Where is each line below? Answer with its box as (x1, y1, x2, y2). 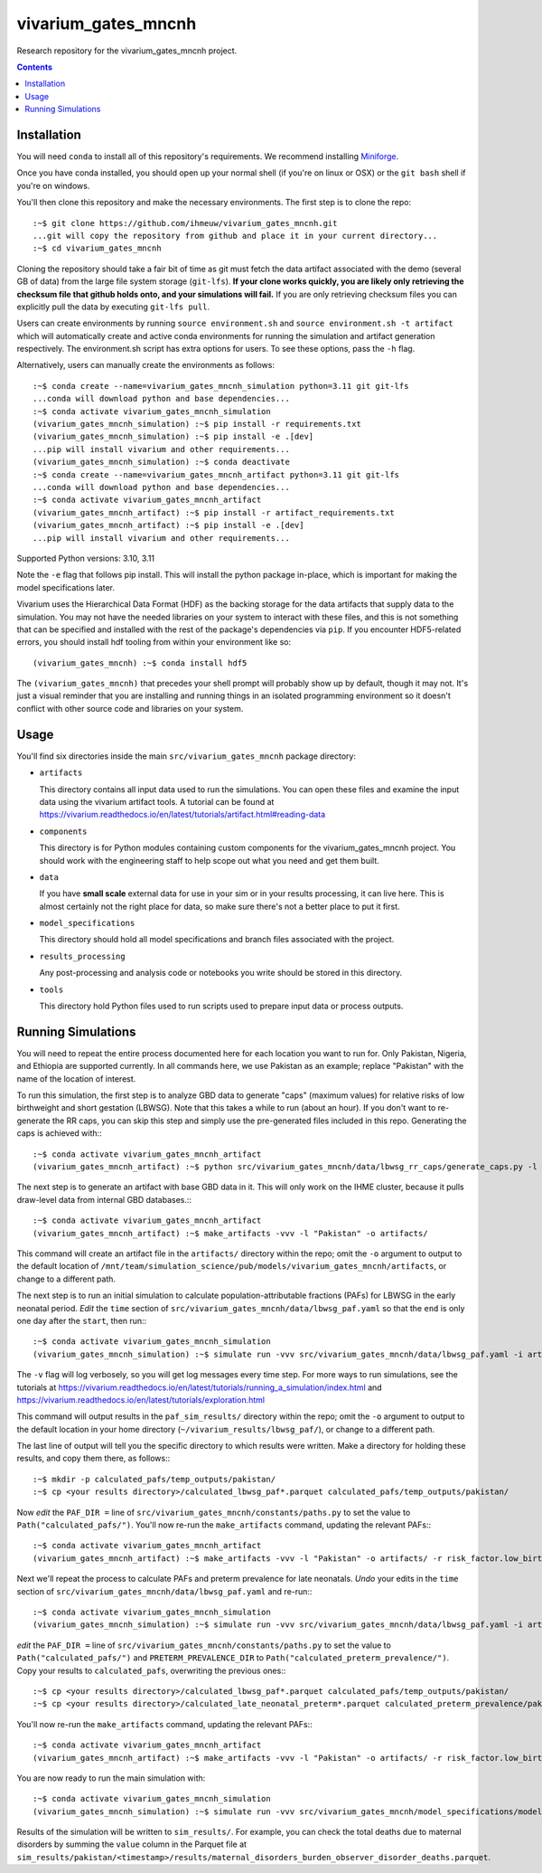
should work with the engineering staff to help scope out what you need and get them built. (39, 855, 379, 866)
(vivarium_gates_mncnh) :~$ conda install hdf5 (33, 657, 248, 668)
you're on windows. (16, 180, 90, 191)
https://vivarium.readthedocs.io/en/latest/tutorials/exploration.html (16, 1394, 266, 1405)
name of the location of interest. (16, 1073, 136, 1084)
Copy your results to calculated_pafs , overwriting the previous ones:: (16, 1665, 286, 1676)
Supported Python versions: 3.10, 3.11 (16, 553, 155, 563)
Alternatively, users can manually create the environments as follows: (16, 360, 276, 371)
